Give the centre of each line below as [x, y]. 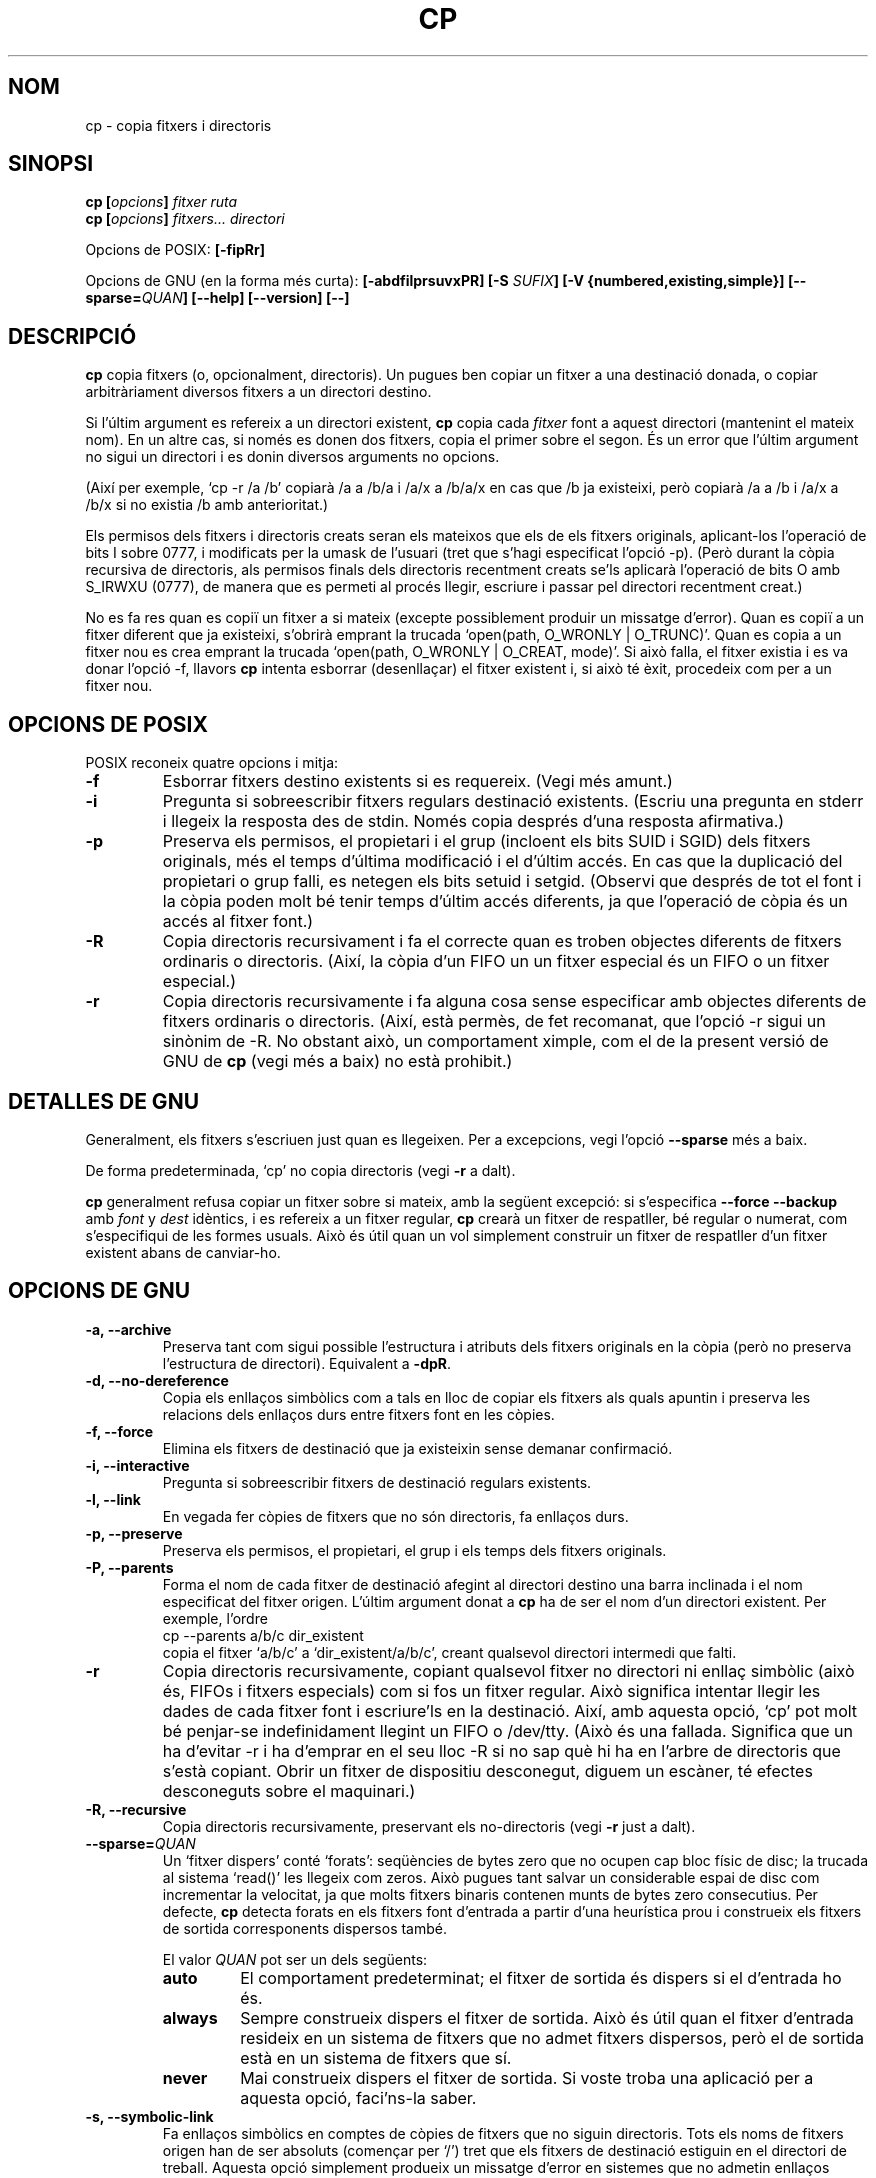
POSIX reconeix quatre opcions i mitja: [212, 763]
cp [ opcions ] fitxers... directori [185, 219]
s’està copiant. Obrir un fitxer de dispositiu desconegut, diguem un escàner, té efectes [487, 1770]
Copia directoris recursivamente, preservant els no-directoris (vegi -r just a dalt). [429, 1826]
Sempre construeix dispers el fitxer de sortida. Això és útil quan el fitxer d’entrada [547, 2017]
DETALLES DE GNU [104, 1101]
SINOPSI [51, 164]
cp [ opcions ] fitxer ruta [161, 202]
